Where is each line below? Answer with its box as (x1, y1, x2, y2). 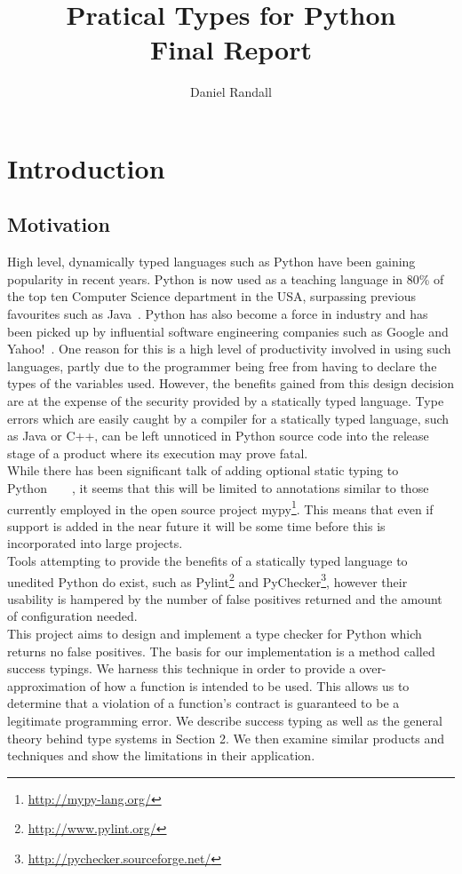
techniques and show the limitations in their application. (7, 746, 315, 765)
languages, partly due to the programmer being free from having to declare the (7, 356, 437, 375)
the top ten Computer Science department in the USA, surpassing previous (7, 287, 417, 306)
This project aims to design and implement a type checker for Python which (7, 624, 422, 643)
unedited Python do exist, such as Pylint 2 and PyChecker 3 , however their (7, 569, 408, 591)
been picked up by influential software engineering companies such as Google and (7, 322, 449, 340)
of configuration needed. (7, 607, 138, 625)
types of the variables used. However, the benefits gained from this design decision (7, 374, 455, 393)
